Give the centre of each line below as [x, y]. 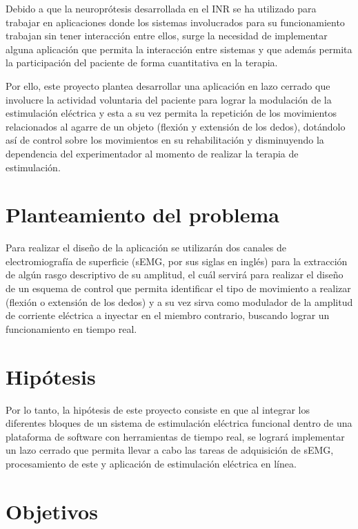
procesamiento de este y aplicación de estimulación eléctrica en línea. [151, 463]
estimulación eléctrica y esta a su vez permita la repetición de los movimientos [171, 113]
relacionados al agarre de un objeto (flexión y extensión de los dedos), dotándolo [176, 126]
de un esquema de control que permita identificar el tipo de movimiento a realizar [178, 288]
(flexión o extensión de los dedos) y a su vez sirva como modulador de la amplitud [179, 301]
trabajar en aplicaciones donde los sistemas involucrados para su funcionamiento [175, 22]
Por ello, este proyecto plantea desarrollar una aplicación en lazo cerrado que [168, 85]
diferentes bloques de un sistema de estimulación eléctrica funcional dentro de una [179, 423]
